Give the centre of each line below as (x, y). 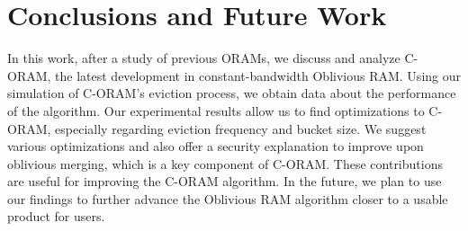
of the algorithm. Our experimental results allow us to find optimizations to (216, 110)
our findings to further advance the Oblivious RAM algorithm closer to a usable (228, 198)
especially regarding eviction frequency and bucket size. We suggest (241, 128)
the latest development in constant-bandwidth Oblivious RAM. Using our (258, 75)
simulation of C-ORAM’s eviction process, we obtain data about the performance (232, 93)
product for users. (56, 216)
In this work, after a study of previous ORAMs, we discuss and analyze (204, 58)
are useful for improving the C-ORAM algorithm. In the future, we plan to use (225, 181)
